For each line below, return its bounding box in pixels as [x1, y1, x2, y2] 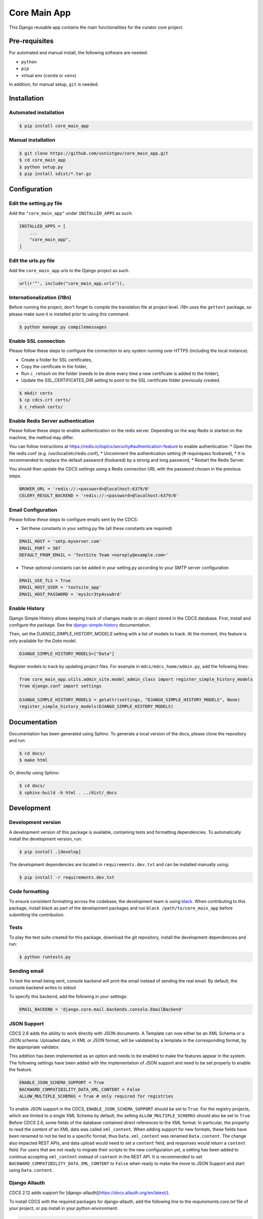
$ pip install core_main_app [19, 123, 89, 129]
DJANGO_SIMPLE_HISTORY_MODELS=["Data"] [19, 651, 114, 656]
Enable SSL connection [9, 337, 65, 344]
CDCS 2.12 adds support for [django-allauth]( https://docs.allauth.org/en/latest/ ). [9, 1190, 170, 1196]
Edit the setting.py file [9, 200, 63, 207]
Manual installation [9, 137, 56, 143]
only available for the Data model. [9, 638, 77, 644]
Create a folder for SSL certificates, [21, 356, 93, 363]
